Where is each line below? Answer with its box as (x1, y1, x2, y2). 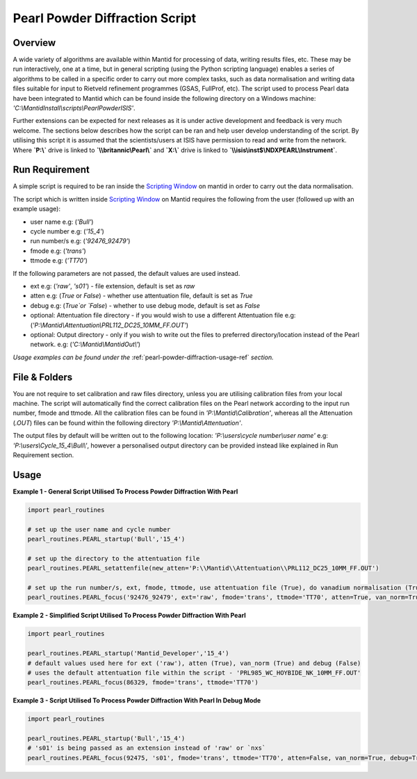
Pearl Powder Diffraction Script (13, 10, 197, 26)
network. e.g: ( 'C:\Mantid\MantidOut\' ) (30, 341, 141, 349)
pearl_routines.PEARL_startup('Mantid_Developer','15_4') (27, 650, 229, 657)
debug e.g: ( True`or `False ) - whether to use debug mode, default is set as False (30, 301, 261, 309)
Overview (13, 37, 56, 49)
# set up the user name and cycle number (27, 525, 171, 533)
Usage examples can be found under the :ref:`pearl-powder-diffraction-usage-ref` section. (13, 353, 274, 361)
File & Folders (13, 371, 73, 383)
